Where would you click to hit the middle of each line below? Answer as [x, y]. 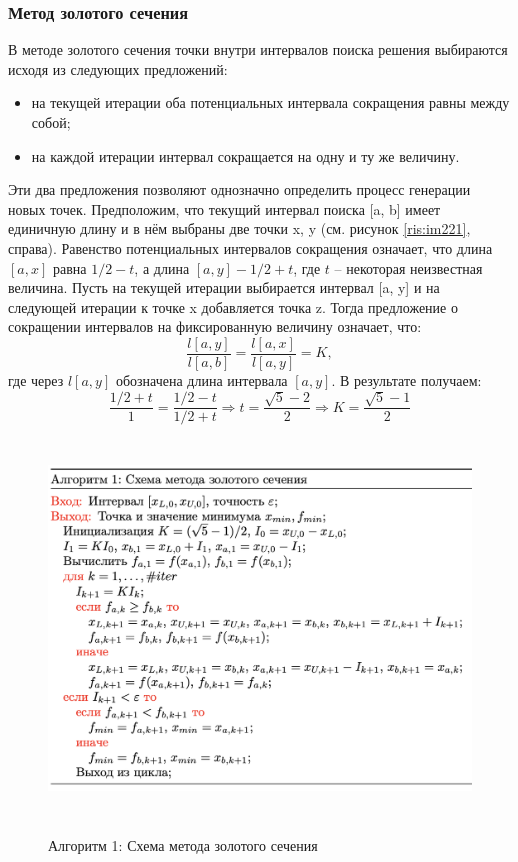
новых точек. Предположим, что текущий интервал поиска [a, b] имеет [224, 208]
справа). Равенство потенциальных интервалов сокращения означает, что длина [250, 247]
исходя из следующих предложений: [118, 68]
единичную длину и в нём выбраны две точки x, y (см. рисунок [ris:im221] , [239, 228]
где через [36, 380]
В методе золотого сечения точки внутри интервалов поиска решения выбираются [258, 49]
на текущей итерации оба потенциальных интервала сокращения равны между [270, 102]
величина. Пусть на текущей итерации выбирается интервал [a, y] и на [224, 287]
